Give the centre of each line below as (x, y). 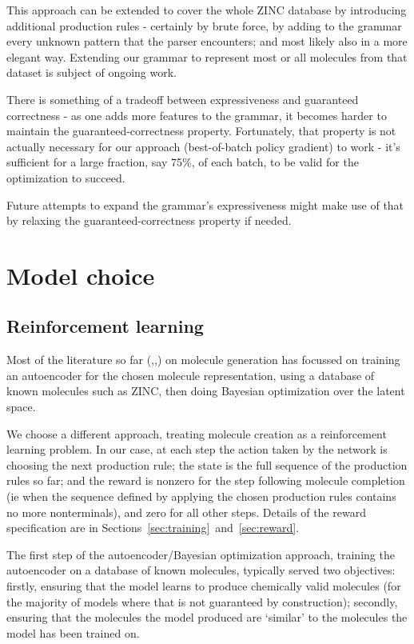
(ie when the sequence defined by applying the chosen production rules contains (201, 496)
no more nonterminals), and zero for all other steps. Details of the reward (186, 512)
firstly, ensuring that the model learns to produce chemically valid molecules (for (204, 586)
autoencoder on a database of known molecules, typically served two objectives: (201, 570)
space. (21, 407)
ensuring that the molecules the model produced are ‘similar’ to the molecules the (207, 617)
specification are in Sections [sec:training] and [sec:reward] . (153, 528)
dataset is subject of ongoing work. (92, 72)
